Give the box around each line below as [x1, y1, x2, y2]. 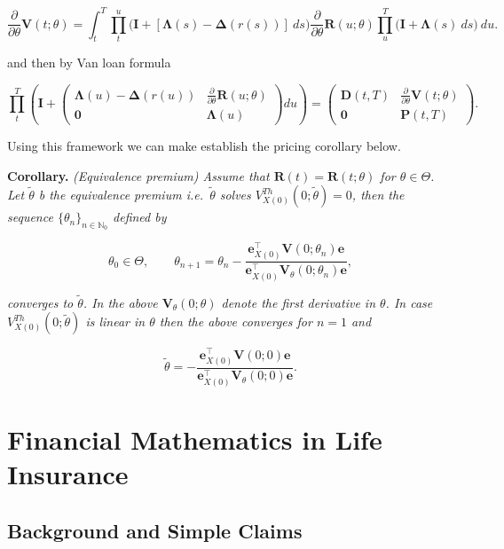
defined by [113, 208, 167, 226]
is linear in [85, 312, 146, 331]
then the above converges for [159, 312, 312, 331]
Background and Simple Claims [7, 516, 303, 544]
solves [219, 185, 251, 204]
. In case [385, 293, 433, 311]
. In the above [83, 293, 158, 311]
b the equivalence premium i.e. [38, 185, 203, 204]
